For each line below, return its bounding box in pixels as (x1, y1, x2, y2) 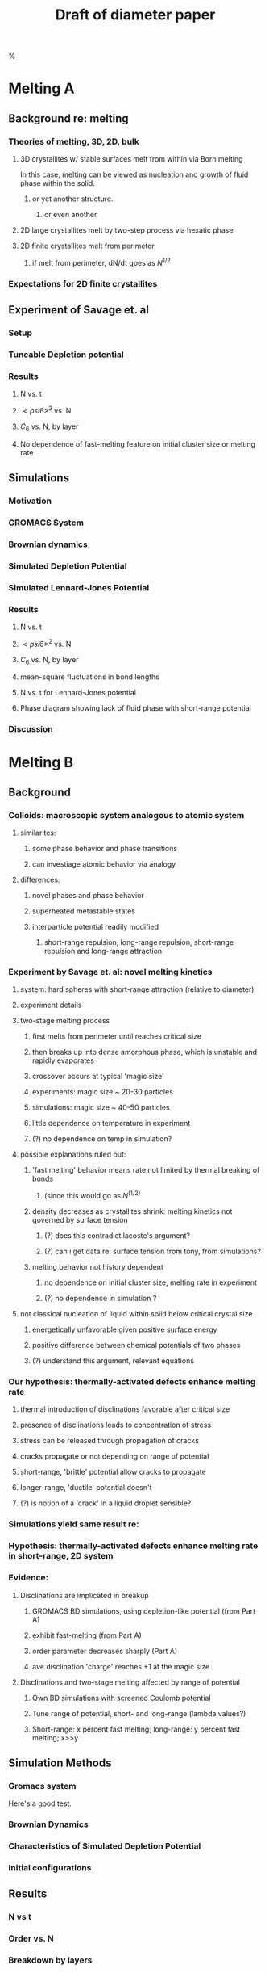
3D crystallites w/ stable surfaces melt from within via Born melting (19, 154, 243, 164)
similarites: (19, 828, 56, 837)
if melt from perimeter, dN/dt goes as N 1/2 (31, 257, 172, 267)
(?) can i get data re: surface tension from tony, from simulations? (43, 1246, 262, 1257)
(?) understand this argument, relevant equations (31, 1356, 195, 1366)
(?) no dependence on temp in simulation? (31, 1134, 172, 1144)
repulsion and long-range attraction (43, 947, 163, 956)
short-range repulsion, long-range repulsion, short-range (43, 938, 234, 947)
